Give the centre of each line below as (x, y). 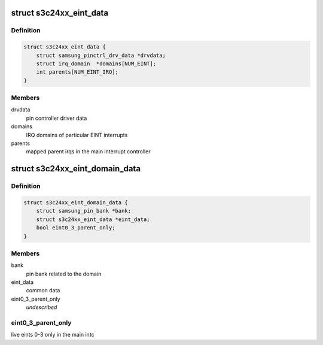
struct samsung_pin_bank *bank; (84, 211)
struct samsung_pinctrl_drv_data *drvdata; (101, 55)
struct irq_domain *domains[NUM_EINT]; (96, 63)
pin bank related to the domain (64, 274)
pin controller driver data (57, 118)
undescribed (42, 307)
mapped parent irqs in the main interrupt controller (88, 152)
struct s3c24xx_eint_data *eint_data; (93, 219)
